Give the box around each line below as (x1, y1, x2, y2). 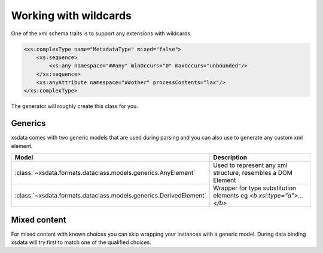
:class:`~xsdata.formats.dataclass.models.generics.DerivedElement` (14, 192, 206, 200)
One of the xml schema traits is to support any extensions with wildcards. (11, 30, 192, 37)
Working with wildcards (11, 9, 132, 22)
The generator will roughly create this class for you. (11, 103, 139, 110)
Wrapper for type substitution (213, 184, 296, 192)
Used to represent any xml (213, 161, 288, 169)
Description (213, 153, 248, 162)
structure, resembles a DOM (213, 169, 292, 177)
